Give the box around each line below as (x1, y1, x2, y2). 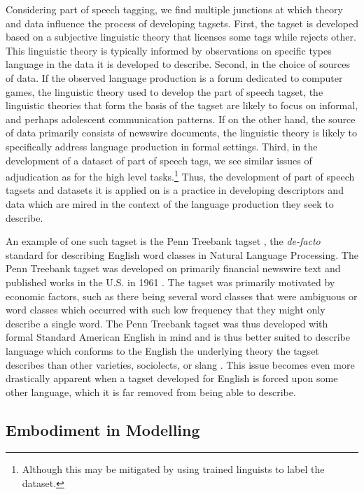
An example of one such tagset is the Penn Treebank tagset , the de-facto (6, 234, 321, 248)
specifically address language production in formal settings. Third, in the (6, 139, 318, 153)
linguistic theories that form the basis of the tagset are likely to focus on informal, (6, 98, 358, 113)
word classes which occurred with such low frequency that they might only (6, 302, 325, 317)
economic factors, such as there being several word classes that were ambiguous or (6, 288, 358, 303)
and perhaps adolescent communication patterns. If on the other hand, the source (6, 111, 356, 126)
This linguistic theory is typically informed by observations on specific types (6, 43, 332, 57)
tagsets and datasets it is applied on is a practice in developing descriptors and (6, 183, 344, 197)
